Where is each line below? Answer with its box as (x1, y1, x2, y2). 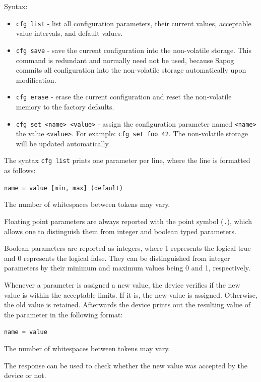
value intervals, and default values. (16, 28, 123, 38)
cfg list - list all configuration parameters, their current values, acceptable (16, 18, 251, 28)
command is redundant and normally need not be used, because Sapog (16, 54, 234, 65)
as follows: (4, 165, 36, 176)
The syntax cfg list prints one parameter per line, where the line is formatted (4, 155, 250, 166)
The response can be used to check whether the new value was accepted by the (4, 360, 247, 370)
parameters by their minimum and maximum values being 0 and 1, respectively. (4, 262, 250, 273)
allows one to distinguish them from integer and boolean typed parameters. (4, 226, 236, 236)
